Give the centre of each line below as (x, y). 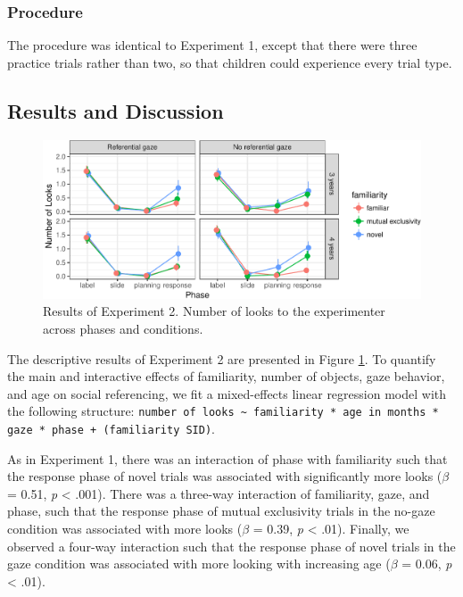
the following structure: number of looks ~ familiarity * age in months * (223, 411)
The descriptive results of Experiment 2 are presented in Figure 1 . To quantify (222, 358)
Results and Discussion (116, 110)
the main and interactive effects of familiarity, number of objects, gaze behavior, (226, 376)
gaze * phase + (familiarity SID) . (111, 429)
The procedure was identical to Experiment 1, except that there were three (212, 45)
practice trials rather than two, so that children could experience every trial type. (230, 62)
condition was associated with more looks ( (125, 529)
